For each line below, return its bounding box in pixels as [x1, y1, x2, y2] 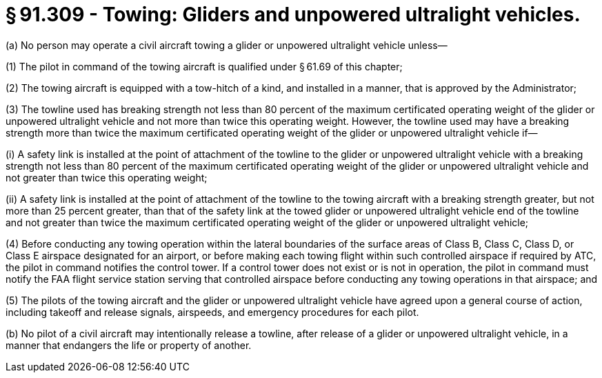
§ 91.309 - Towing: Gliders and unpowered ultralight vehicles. [6, 3, 581, 26]
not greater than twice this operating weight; [6, 171, 208, 183]
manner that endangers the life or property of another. [6, 339, 252, 351]
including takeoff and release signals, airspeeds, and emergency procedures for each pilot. [6, 306, 419, 318]
